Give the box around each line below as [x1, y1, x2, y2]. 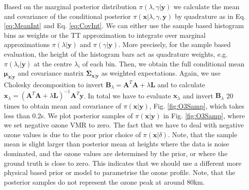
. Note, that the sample [167, 129, 237, 139]
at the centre [33, 58, 72, 68]
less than [4, 110, 30, 120]
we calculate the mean [173, 1, 240, 11]
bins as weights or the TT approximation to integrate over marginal [4, 30, 206, 40]
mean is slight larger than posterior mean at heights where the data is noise [4, 139, 229, 149]
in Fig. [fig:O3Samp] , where [163, 110, 245, 120]
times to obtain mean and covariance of [4, 101, 121, 111]
